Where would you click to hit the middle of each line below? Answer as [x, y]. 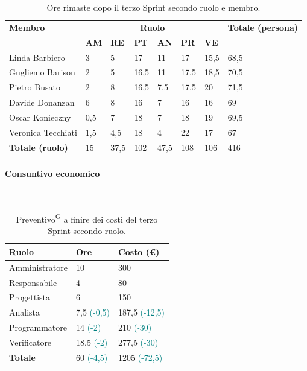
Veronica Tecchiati [43, 132]
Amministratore [38, 267]
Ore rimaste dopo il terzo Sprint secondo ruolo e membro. [153, 7]
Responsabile [33, 282]
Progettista [30, 297]
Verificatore [30, 342]
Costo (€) [139, 251]
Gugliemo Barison [42, 72]
